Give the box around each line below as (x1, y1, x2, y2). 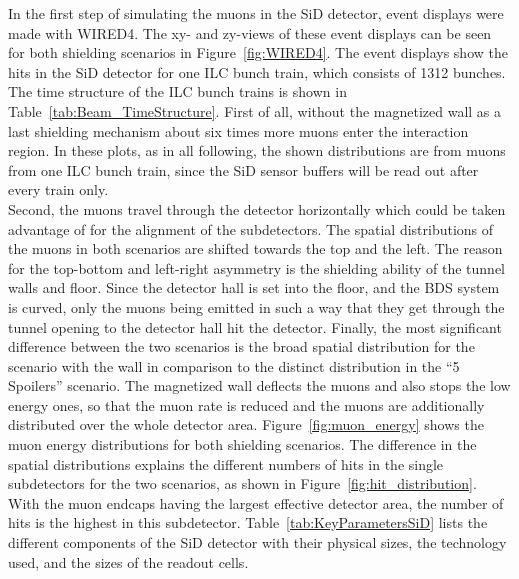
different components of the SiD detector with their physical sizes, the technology (8, 532, 507, 553)
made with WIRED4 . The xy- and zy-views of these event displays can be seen (8, 22, 492, 43)
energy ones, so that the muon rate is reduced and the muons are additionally (8, 394, 485, 415)
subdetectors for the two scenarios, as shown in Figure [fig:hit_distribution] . (8, 473, 477, 494)
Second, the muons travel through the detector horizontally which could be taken (8, 198, 506, 219)
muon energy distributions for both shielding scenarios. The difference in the (8, 434, 477, 455)
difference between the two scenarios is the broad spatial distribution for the (8, 336, 475, 357)
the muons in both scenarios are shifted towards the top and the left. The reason (8, 238, 503, 259)
